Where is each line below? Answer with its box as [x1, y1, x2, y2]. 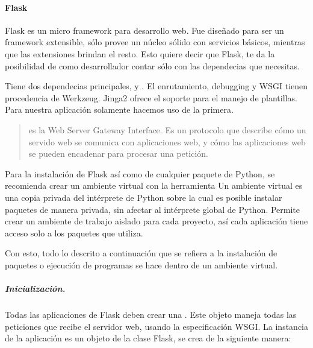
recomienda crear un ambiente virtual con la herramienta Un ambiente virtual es [5, 179, 303, 192]
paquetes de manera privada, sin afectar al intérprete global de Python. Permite [5, 203, 300, 215]
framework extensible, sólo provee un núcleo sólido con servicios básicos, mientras [5, 36, 305, 48]
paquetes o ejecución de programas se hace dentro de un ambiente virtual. [5, 258, 278, 271]
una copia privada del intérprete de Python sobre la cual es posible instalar [5, 191, 282, 203]
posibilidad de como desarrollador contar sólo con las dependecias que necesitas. [5, 59, 300, 72]
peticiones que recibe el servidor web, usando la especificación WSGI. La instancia [5, 320, 308, 332]
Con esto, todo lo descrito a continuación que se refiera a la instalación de [5, 247, 277, 259]
